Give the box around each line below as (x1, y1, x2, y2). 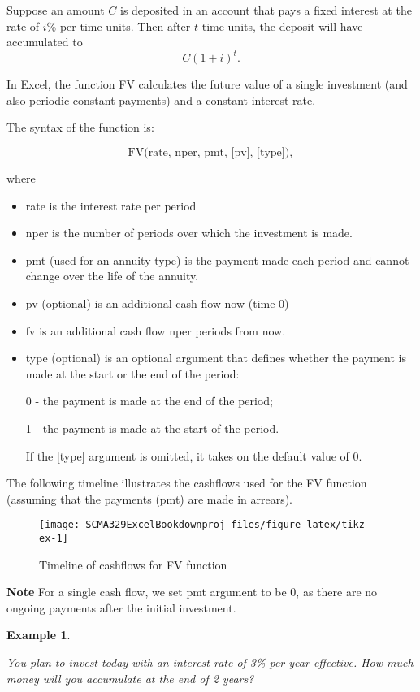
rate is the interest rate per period (25, 197, 197, 214)
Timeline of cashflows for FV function (39, 556, 227, 573)
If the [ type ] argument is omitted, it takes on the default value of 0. (25, 447, 362, 464)
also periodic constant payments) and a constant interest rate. (6, 91, 316, 108)
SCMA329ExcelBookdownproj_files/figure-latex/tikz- (85, 519, 371, 531)
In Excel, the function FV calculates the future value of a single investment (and (6, 76, 408, 93)
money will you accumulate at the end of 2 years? (6, 669, 254, 686)
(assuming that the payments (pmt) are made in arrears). (6, 490, 293, 507)
